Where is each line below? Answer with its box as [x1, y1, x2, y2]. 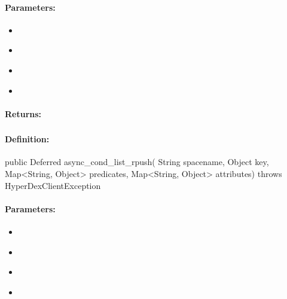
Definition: [5, 133, 50, 145]
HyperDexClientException [5, 179, 101, 191]
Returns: [5, 107, 42, 120]
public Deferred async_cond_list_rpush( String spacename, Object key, [5, 155, 269, 168]
